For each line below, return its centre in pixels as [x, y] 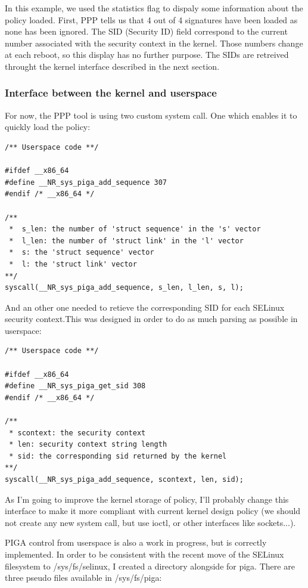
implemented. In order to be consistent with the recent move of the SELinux [144, 554]
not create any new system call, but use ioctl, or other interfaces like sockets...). [150, 522]
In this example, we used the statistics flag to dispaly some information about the [154, 8]
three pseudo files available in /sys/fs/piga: [83, 578]
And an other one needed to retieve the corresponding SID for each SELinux [145, 307]
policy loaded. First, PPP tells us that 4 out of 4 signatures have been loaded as [151, 19]
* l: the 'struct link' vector [73, 264]
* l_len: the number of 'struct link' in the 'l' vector [126, 241]
